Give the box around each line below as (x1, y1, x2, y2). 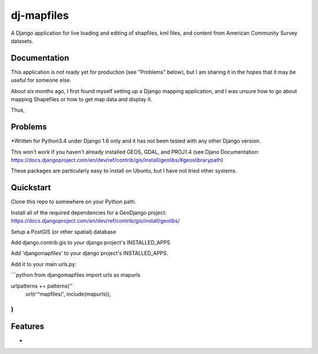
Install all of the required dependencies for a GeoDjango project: (11, 209, 167, 216)
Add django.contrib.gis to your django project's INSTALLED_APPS (11, 239, 171, 246)
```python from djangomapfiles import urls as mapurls (11, 272, 141, 279)
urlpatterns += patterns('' (11, 282, 73, 289)
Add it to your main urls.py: (11, 260, 77, 267)
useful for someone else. (11, 77, 72, 84)
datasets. (11, 37, 34, 44)
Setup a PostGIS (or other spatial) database (11, 228, 117, 235)
